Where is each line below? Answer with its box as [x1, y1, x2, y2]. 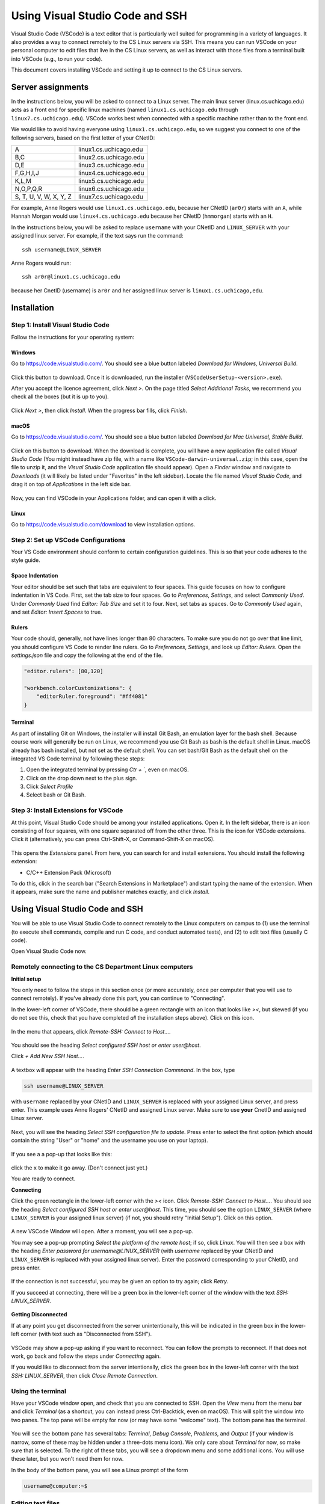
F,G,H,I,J [14, 168, 39, 177]
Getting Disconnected [11, 1311, 67, 1318]
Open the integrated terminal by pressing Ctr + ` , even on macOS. [26, 766, 189, 773]
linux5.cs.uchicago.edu [78, 176, 144, 185]
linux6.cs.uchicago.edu [78, 184, 144, 193]
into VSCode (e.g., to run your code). [11, 55, 103, 63]
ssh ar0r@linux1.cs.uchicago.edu [22, 274, 120, 280]
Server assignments [11, 82, 89, 92]
